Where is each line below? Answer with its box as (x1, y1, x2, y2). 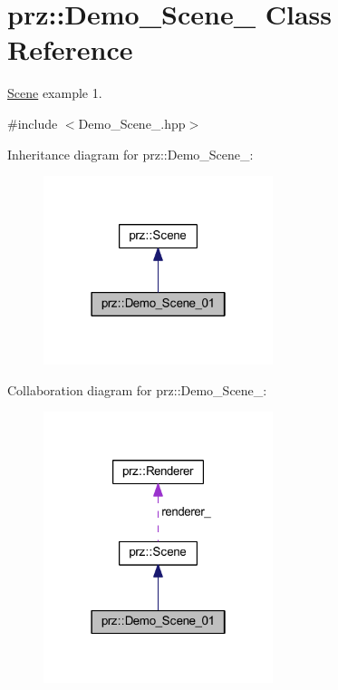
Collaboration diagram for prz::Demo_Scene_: (7, 380, 267, 399)
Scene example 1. (7, 83, 102, 102)
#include (7, 113, 58, 132)
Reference (7, 31, 133, 68)
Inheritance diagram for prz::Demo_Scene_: (7, 144, 254, 163)
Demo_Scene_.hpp (78, 113, 186, 132)
